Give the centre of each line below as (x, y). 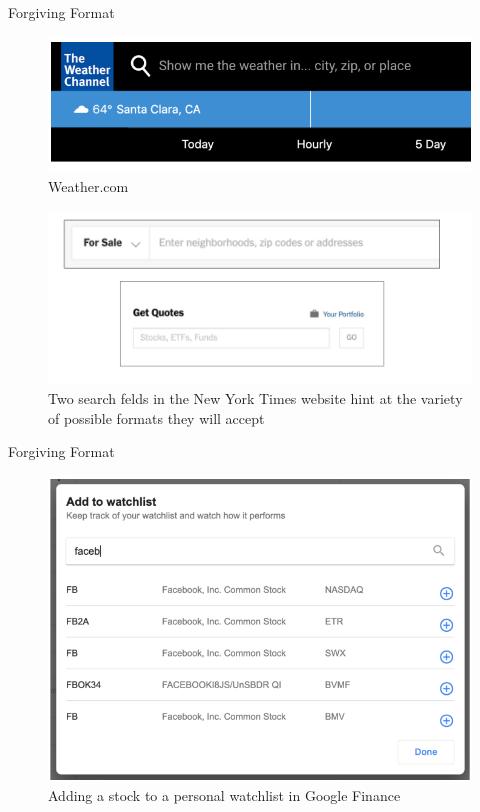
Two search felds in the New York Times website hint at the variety (255, 398)
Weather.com (88, 186)
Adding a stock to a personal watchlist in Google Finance (224, 795)
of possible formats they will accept (156, 417)
